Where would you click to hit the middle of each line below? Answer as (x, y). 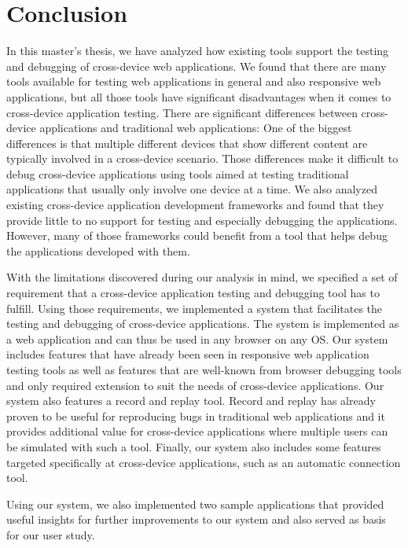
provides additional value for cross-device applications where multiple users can (197, 431)
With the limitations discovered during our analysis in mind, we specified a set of (202, 277)
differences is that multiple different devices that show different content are (187, 143)
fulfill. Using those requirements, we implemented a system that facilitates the (195, 308)
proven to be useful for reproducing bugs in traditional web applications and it (196, 416)
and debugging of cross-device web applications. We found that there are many (197, 66)
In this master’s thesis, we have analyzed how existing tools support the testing (198, 51)
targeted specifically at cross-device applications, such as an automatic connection (204, 462)
